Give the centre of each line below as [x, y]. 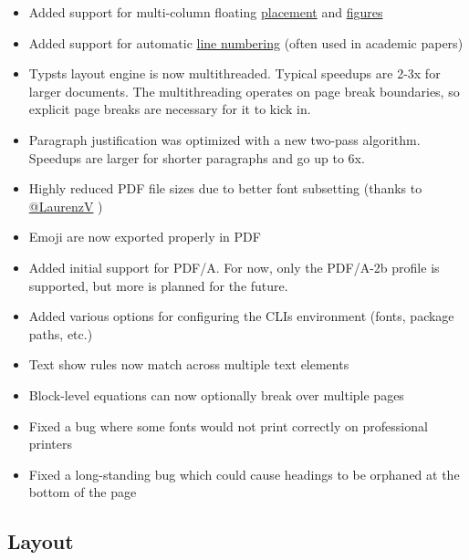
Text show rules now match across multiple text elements [189, 364]
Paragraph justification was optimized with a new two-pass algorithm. [224, 139]
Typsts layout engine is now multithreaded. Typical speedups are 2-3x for [234, 73]
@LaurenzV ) [66, 206]
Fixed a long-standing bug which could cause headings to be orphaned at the [244, 474]
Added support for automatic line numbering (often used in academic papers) [246, 42]
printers [51, 444]
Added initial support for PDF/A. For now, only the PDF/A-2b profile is [234, 267]
